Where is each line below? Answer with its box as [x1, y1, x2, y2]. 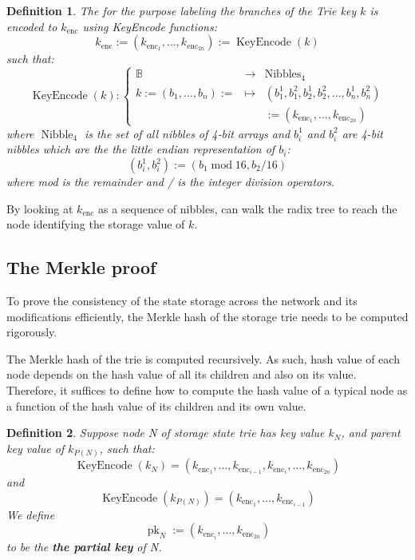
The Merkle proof [6, 255, 156, 280]
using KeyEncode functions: [82, 18, 217, 34]
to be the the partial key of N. [6, 538, 162, 555]
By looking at [6, 200, 73, 216]
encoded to [6, 18, 57, 34]
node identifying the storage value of [6, 216, 185, 232]
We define [6, 506, 55, 522]
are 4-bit [342, 125, 384, 141]
